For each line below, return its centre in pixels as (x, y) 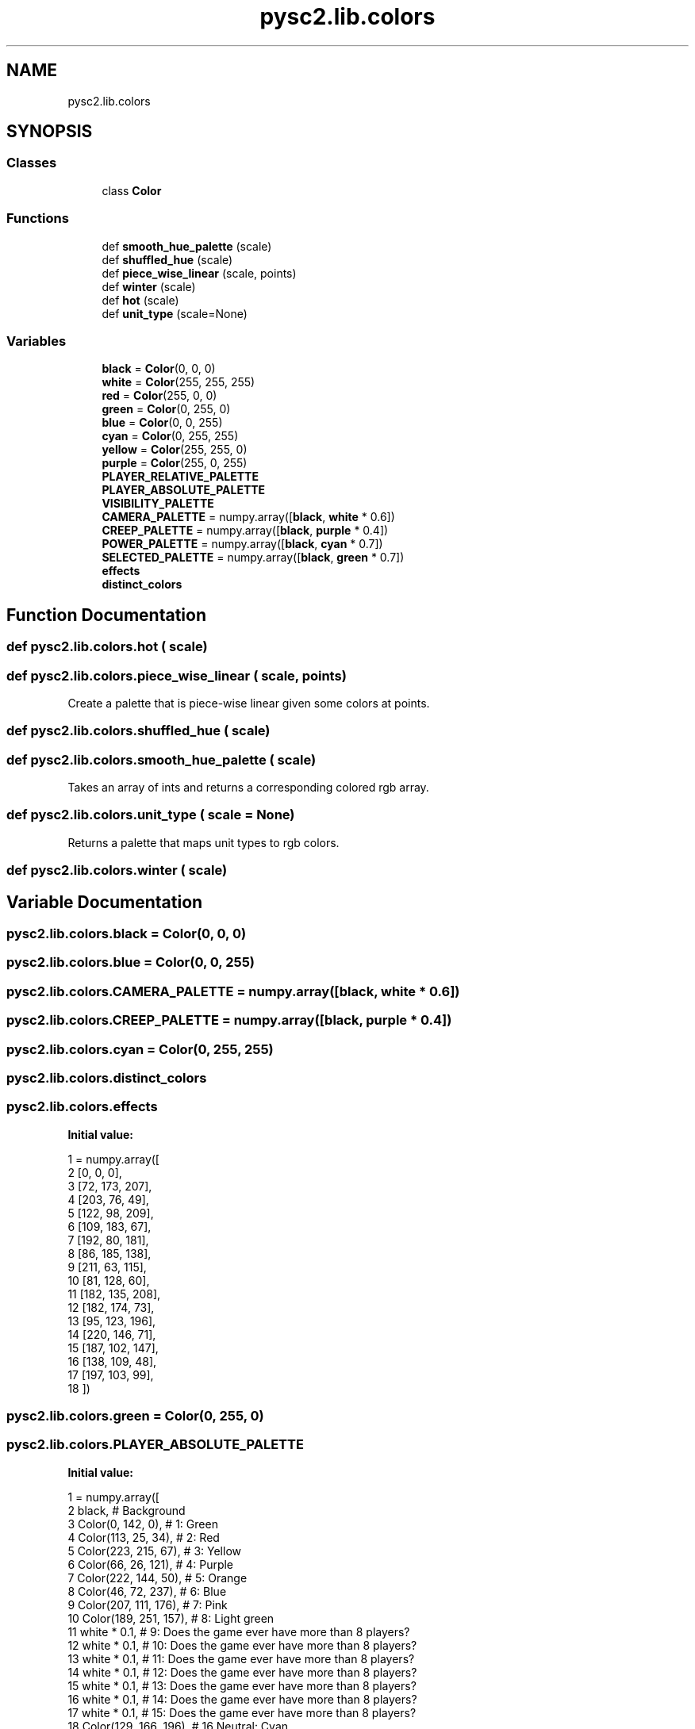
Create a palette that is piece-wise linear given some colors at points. (249, 703)
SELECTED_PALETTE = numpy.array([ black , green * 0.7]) (253, 558)
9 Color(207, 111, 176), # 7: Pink (148, 1604)
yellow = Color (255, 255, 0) (175, 450)
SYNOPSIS (50, 132)
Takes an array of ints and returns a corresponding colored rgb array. (248, 788)
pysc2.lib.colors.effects (82, 1107)
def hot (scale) (140, 300)
